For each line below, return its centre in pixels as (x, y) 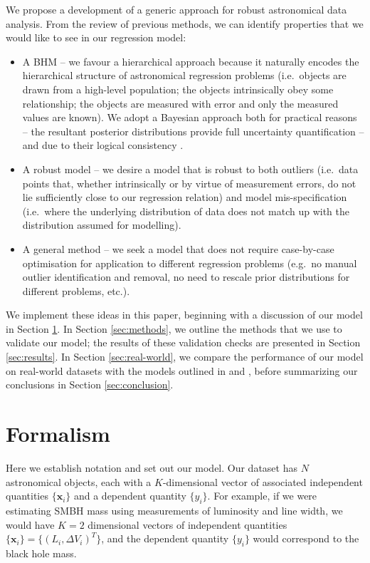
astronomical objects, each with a (79, 481)
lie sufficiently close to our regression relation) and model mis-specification (185, 197)
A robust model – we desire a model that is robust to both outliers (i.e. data (190, 169)
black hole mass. (41, 553)
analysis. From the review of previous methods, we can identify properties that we (185, 23)
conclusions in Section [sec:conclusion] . (90, 384)
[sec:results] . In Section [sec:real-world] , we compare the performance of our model (185, 357)
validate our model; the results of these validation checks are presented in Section (183, 342)
